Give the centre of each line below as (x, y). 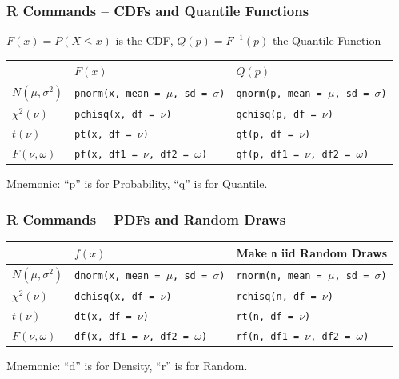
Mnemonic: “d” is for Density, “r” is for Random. (127, 365)
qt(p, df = (265, 135)
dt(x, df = (103, 316)
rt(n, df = (265, 316)
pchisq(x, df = (115, 115)
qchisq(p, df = (276, 115)
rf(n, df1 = (268, 336)
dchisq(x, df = (115, 296)
